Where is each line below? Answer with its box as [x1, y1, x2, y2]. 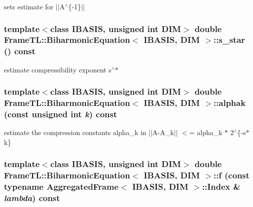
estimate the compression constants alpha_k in [4, 127, 146, 138]
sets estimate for [4, 1, 54, 11]
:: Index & [202, 180, 241, 193]
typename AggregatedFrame [4, 180, 119, 193]
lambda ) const [4, 192, 60, 204]
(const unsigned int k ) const [4, 108, 117, 120]
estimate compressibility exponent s [4, 64, 111, 74]
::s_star [214, 34, 245, 46]
